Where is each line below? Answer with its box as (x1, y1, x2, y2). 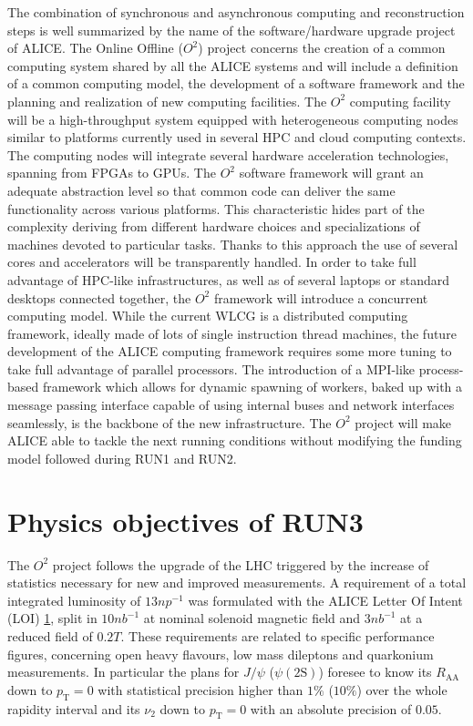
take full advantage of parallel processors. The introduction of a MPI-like (7, 359, 416, 378)
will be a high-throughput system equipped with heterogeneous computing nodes (7, 109, 458, 128)
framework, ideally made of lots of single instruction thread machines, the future (7, 323, 457, 343)
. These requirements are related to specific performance (120, 626, 435, 645)
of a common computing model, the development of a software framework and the (7, 74, 465, 93)
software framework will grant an (239, 163, 424, 182)
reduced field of (7, 626, 93, 645)
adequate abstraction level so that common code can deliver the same (7, 180, 396, 199)
